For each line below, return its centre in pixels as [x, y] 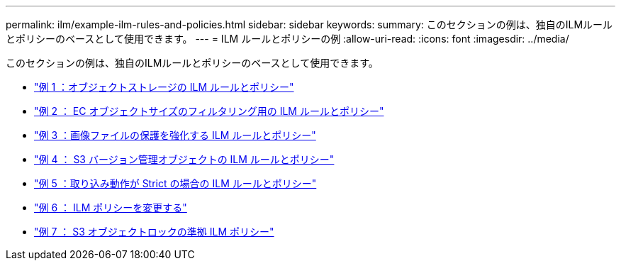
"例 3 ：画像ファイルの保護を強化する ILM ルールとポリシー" [175, 135]
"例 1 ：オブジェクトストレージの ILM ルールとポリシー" [164, 87]
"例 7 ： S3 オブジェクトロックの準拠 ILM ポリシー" [154, 232]
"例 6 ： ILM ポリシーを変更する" [111, 207]
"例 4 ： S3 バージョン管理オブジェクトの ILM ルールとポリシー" [184, 159]
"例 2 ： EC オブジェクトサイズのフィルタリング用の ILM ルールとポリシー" [209, 111]
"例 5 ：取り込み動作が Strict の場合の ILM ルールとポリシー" [175, 183]
